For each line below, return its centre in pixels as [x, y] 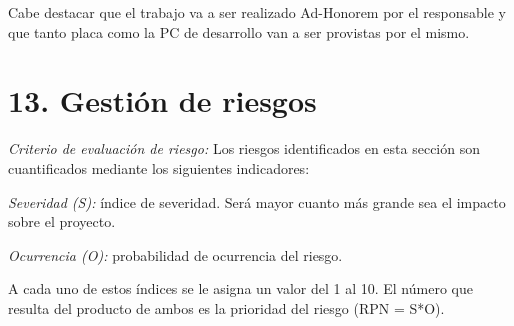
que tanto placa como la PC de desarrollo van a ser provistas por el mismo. [239, 31]
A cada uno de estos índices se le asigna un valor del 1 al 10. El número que [240, 288]
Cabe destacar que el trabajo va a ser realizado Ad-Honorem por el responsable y [257, 12]
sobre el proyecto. [62, 221]
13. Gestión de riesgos [162, 100]
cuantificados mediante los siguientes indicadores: [159, 167]
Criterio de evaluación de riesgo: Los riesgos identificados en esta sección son [244, 148]
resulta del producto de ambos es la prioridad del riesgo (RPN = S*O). [226, 307]
